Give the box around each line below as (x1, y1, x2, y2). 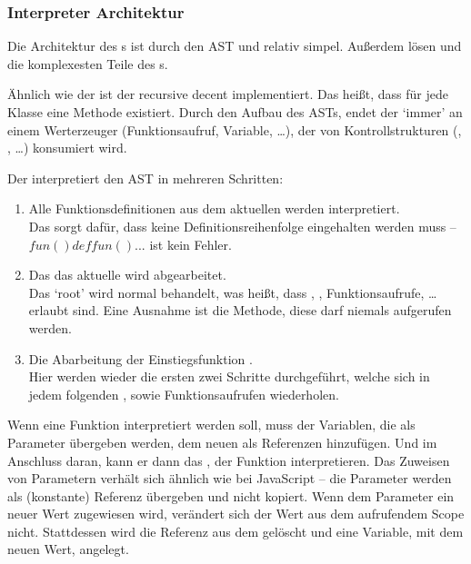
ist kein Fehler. (149, 234, 232, 253)
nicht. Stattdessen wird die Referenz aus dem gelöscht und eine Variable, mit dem (7, 521, 464, 540)
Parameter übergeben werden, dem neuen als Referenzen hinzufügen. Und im (7, 432, 437, 451)
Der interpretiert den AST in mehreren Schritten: (7, 168, 284, 187)
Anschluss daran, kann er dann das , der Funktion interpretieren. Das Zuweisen (7, 450, 450, 470)
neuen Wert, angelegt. (7, 539, 129, 559)
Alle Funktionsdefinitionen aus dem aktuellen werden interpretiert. (28, 199, 400, 218)
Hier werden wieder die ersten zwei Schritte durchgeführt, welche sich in (28, 367, 430, 386)
